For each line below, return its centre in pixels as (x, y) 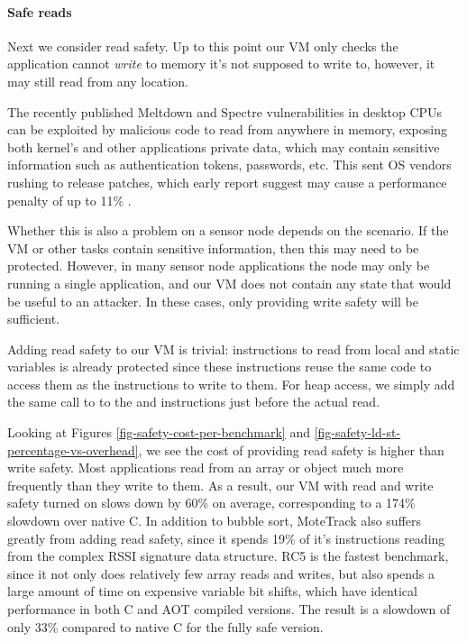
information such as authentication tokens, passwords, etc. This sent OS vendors (229, 165)
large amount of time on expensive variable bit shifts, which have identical (212, 591)
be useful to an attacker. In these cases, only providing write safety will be (213, 301)
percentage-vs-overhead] (73, 449)
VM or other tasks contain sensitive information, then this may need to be (213, 248)
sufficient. (34, 319)
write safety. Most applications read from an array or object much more (206, 468)
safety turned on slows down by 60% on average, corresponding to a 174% (211, 503)
